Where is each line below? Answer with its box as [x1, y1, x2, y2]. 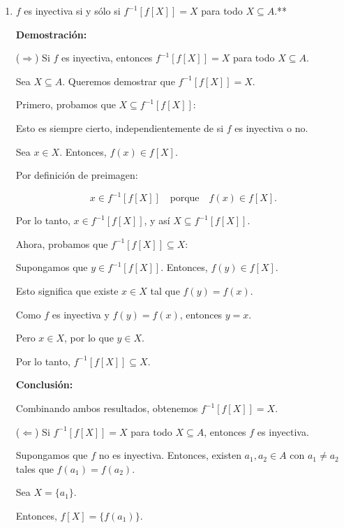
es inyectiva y [52, 307, 110, 321]
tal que [150, 284, 180, 298]
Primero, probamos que [15, 97, 116, 112]
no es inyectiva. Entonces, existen [98, 448, 241, 462]
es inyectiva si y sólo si [24, 3, 121, 17]
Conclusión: [15, 377, 73, 392]
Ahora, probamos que [15, 236, 108, 251]
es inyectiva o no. [234, 120, 308, 135]
